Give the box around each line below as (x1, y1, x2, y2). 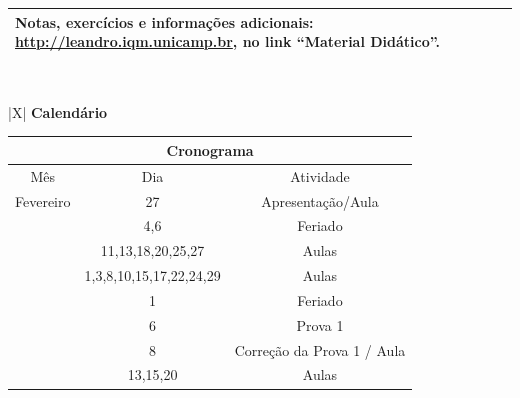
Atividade (290, 165, 350, 186)
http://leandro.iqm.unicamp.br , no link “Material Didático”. (15, 31, 440, 52)
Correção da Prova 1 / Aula (234, 339, 406, 360)
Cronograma (166, 139, 254, 160)
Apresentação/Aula (261, 190, 379, 211)
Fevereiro (15, 190, 71, 211)
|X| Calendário (8, 101, 108, 122)
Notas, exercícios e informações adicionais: (15, 11, 314, 32)
